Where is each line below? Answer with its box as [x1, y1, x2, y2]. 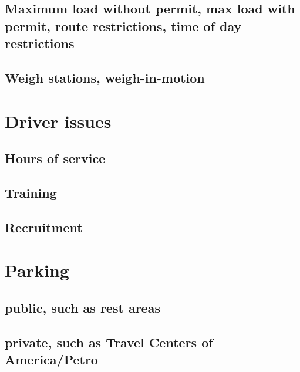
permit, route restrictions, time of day [5, 16, 242, 35]
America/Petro [5, 350, 98, 368]
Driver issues [5, 109, 112, 133]
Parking [5, 258, 69, 282]
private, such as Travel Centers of [5, 333, 213, 351]
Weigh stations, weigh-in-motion [5, 68, 205, 86]
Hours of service [5, 149, 106, 167]
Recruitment [5, 218, 83, 236]
